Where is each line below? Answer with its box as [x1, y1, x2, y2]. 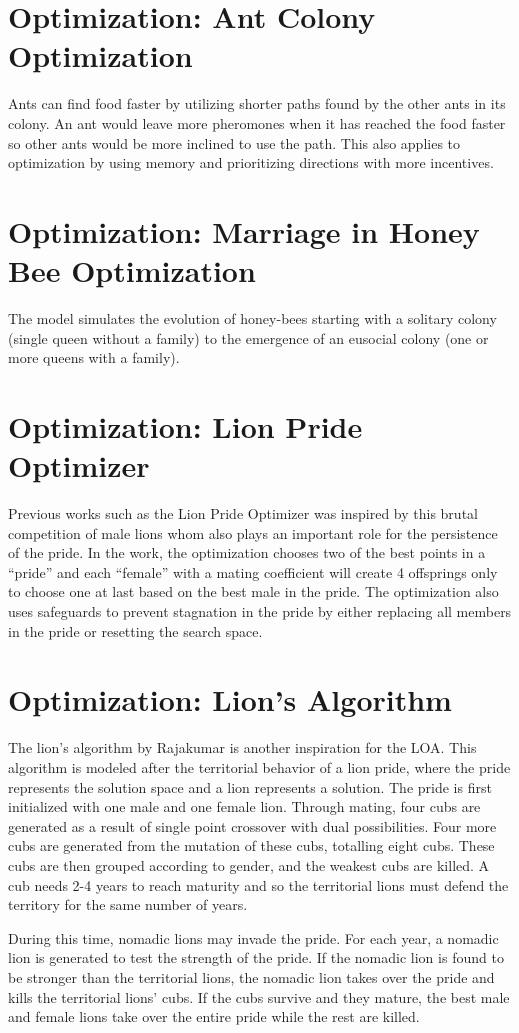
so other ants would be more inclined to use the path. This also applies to [8, 132, 461, 153]
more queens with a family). [8, 347, 180, 368]
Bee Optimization [8, 250, 256, 291]
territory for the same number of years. [8, 894, 248, 915]
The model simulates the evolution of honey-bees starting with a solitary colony [8, 308, 497, 328]
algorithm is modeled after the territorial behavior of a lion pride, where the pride [8, 756, 511, 777]
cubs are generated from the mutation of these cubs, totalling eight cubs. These [8, 835, 495, 856]
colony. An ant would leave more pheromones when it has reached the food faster [8, 112, 506, 133]
